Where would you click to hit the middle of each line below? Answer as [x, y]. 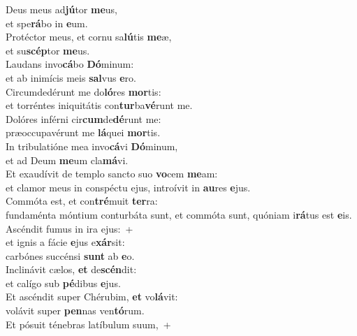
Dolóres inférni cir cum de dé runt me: [83, 118]
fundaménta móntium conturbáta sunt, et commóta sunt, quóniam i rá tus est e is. [179, 214]
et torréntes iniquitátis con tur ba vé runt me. [99, 105]
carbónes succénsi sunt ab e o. [70, 255]
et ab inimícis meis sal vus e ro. [71, 77]
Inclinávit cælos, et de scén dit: [71, 269]
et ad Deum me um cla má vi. [67, 160]
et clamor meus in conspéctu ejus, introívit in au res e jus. [128, 187]
